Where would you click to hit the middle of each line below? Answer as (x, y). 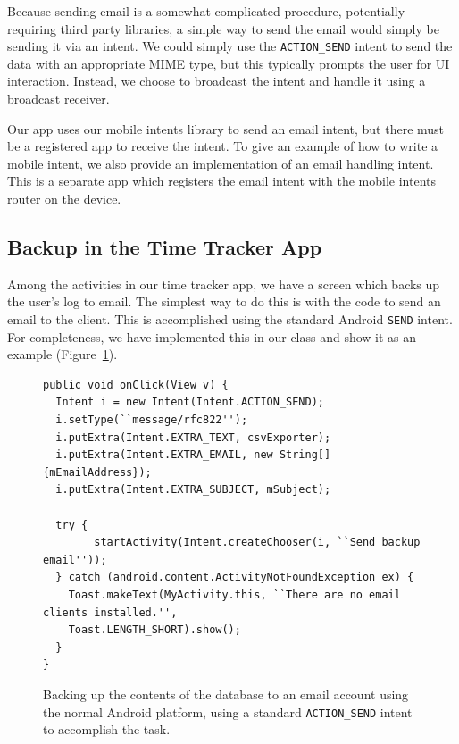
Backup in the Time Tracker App (165, 246)
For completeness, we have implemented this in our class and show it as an (212, 336)
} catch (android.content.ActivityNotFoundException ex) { (235, 577)
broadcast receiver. (58, 99)
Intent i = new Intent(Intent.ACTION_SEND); (190, 402)
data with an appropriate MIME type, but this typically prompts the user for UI (229, 63)
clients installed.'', (110, 612)
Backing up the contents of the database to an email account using (226, 694)
